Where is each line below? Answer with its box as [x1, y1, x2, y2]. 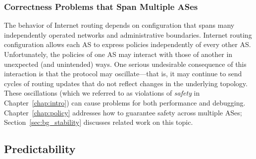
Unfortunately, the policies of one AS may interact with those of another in [4, 49, 233, 59]
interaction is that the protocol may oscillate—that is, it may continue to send [4, 68, 242, 79]
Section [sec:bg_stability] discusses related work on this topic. [4, 117, 193, 127]
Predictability [4, 141, 76, 157]
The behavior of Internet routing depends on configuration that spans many [4, 20, 235, 30]
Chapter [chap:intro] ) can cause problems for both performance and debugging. [4, 97, 246, 107]
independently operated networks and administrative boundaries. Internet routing [4, 29, 252, 40]
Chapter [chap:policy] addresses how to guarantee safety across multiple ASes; [4, 107, 242, 117]
